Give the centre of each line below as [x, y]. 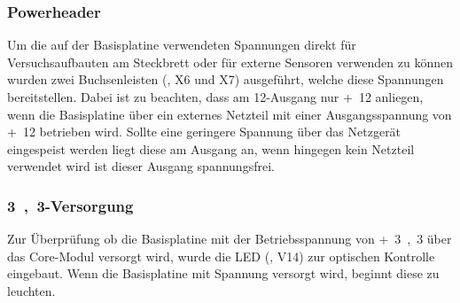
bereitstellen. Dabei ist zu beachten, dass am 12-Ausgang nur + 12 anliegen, [215, 97]
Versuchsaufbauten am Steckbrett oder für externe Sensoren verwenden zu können [230, 62]
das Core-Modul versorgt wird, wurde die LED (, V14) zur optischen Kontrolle [221, 256]
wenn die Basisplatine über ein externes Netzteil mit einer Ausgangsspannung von [230, 114]
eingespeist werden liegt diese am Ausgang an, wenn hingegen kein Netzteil [211, 148]
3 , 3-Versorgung [70, 205]
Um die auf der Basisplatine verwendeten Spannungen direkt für [182, 45]
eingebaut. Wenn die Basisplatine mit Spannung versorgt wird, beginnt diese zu [223, 273]
